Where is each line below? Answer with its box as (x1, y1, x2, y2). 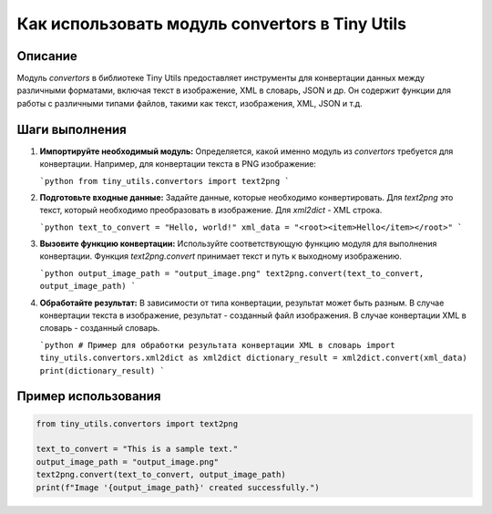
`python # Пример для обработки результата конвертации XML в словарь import (39, 340, 395, 350)
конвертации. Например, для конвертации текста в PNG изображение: (39, 159, 316, 170)
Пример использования (16, 388, 161, 405)
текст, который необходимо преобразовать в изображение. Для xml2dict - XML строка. (39, 205, 383, 216)
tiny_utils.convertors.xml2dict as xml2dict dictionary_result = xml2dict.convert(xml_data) (39, 353, 468, 364)
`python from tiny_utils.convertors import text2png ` (39, 176, 291, 186)
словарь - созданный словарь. (39, 323, 160, 334)
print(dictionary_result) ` (39, 365, 166, 375)
